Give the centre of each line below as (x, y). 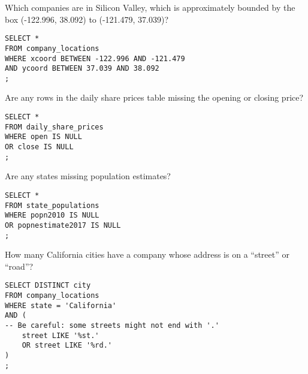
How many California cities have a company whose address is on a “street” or (147, 254)
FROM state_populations (52, 205)
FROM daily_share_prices (54, 127)
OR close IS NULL (39, 147)
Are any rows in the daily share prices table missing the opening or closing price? (154, 97)
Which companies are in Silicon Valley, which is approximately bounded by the (150, 7)
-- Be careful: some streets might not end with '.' (112, 326)
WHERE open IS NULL (43, 137)
